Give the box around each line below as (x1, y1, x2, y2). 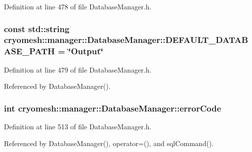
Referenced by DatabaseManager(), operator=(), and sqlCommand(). (4, 138, 214, 148)
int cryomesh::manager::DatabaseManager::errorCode (4, 102, 221, 114)
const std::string (4, 22, 70, 35)
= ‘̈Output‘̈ (58, 45, 103, 57)
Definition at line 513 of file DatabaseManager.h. (4, 121, 152, 132)
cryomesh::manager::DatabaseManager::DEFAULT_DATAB (4, 34, 249, 46)
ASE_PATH (4, 45, 55, 57)
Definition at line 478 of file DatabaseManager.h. (4, 1, 152, 11)
